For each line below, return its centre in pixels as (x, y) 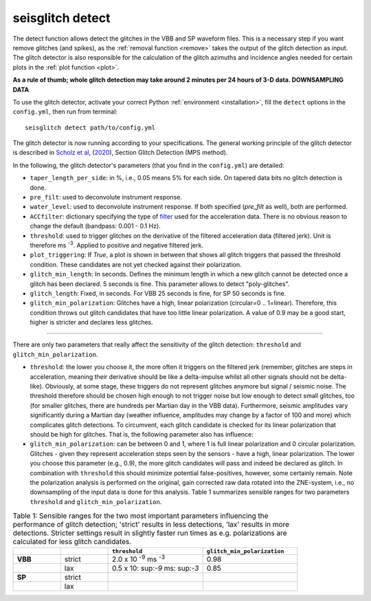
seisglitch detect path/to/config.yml (90, 128)
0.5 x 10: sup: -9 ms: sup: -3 (155, 568)
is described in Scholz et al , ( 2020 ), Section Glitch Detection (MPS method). (120, 153)
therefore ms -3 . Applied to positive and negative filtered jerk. (117, 244)
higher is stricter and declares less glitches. (92, 323)
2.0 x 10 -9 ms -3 (138, 558)
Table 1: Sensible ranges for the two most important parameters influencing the (140, 516)
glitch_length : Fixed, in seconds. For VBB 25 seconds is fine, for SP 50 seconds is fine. (158, 293)
